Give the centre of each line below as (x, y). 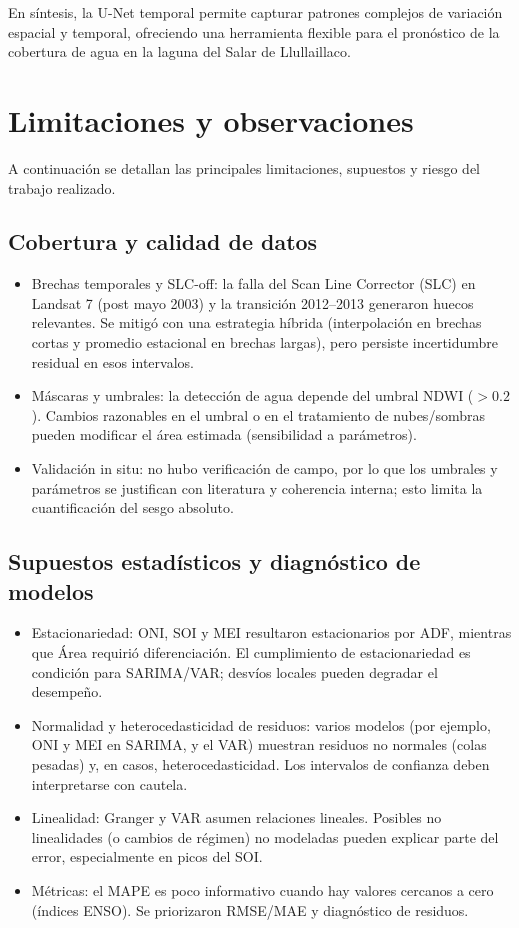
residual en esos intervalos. (112, 361)
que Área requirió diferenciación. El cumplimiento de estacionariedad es (251, 652)
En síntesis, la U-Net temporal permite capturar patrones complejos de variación (255, 12)
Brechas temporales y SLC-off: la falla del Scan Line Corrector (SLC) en (253, 283)
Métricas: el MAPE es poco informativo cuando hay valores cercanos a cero (262, 889)
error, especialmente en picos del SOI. (147, 856)
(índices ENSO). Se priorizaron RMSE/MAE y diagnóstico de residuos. (250, 909)
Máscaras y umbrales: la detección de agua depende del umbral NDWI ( (252, 395)
